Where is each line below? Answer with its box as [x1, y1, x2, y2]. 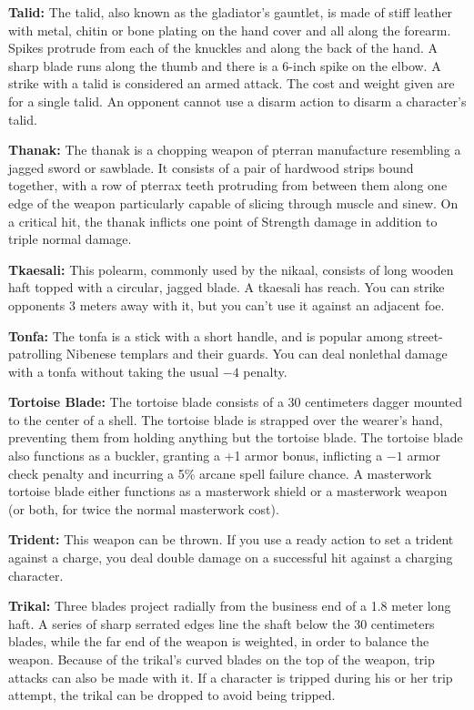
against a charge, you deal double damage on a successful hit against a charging [8, 548, 453, 567]
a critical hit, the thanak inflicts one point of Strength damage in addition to [8, 211, 438, 230]
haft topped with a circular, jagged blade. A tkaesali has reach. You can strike [8, 278, 445, 297]
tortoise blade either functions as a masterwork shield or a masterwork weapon [8, 482, 448, 501]
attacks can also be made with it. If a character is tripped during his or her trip [8, 667, 453, 686]
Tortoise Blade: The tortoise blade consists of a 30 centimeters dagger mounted [8, 392, 463, 411]
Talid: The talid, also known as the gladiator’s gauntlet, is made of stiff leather [8, 3, 453, 21]
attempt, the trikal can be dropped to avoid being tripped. [8, 685, 336, 705]
